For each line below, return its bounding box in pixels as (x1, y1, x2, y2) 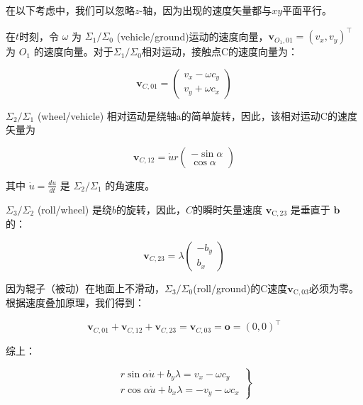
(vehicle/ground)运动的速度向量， (116, 28, 269, 43)
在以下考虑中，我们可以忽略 (6, 3, 135, 17)
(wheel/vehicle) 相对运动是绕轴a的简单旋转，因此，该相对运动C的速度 (37, 108, 357, 123)
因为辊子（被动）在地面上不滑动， (6, 280, 164, 295)
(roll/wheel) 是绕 (37, 201, 112, 216)
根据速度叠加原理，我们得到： (6, 295, 145, 310)
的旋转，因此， (116, 201, 186, 216)
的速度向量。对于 (33, 44, 113, 59)
